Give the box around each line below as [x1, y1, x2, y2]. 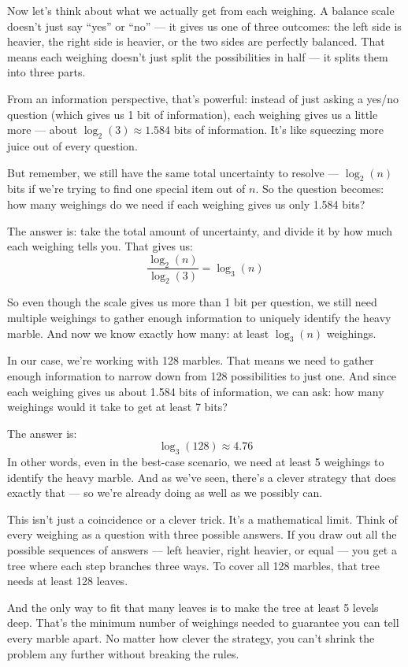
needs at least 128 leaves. [7, 573, 128, 589]
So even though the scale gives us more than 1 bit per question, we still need [7, 294, 377, 310]
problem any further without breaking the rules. [7, 645, 239, 661]
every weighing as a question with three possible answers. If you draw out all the [7, 526, 397, 543]
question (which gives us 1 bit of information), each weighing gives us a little [7, 106, 378, 122]
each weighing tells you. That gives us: [7, 238, 193, 254]
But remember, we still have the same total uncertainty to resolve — [7, 164, 339, 180]
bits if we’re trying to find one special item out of [7, 180, 246, 197]
